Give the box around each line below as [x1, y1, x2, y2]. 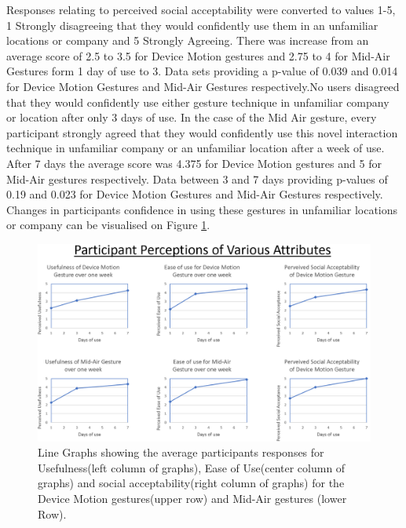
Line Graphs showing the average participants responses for [38, 444, 324, 461]
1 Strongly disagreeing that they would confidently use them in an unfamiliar [6, 16, 379, 33]
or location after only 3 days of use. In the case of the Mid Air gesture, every [6, 109, 377, 126]
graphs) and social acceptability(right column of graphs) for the [38, 475, 345, 491]
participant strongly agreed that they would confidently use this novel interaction [6, 124, 398, 140]
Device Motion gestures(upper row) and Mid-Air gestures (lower [38, 490, 347, 507]
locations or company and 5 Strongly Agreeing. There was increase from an [6, 32, 369, 49]
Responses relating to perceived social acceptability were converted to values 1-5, [6, 2, 396, 17]
